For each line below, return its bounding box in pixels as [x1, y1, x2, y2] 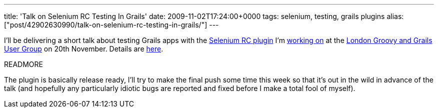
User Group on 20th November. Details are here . [4, 44, 163, 53]
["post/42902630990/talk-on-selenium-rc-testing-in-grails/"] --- [4, 20, 219, 29]
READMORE [4, 60, 43, 68]
